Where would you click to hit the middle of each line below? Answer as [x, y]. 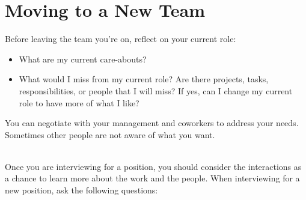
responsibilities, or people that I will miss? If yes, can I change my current [156, 90]
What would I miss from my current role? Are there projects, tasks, [144, 79]
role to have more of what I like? [79, 102]
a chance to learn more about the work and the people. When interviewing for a [152, 178]
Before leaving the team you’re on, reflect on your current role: [121, 39]
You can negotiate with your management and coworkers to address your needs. [152, 123]
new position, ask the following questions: [81, 190]
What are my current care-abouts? [83, 59]
